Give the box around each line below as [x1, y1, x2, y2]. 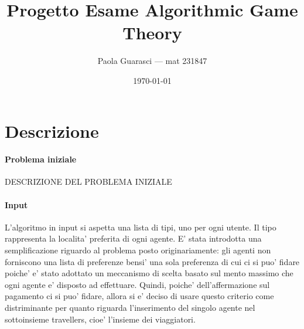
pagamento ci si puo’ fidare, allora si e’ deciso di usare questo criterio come [5, 290, 274, 302]
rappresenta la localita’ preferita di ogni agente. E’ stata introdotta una [5, 232, 262, 245]
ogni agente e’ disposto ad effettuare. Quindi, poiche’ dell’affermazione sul [5, 278, 270, 290]
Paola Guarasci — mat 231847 [97, 55, 207, 67]
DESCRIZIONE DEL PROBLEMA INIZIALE [5, 175, 172, 188]
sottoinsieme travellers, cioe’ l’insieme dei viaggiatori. [5, 313, 196, 325]
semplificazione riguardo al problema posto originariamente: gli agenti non [5, 244, 271, 256]
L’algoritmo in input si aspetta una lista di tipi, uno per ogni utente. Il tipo [5, 221, 276, 233]
